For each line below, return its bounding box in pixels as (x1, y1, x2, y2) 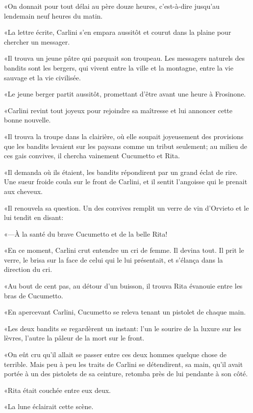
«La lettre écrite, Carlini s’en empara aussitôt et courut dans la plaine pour (4, 27, 231, 37)
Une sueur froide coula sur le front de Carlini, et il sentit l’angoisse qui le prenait (4, 176, 248, 187)
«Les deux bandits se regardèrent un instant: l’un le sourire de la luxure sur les (4, 323, 242, 333)
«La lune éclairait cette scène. (4, 401, 94, 412)
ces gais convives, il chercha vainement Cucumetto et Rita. (4, 150, 180, 161)
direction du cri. (4, 264, 52, 274)
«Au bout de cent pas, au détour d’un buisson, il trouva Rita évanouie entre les (4, 281, 243, 291)
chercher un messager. (4, 36, 70, 47)
